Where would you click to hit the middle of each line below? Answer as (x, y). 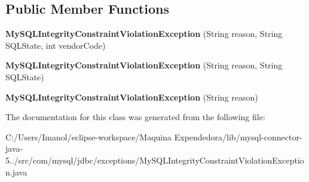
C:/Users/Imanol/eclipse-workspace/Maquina (89, 136)
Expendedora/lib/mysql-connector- (238, 136)
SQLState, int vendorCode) (56, 45)
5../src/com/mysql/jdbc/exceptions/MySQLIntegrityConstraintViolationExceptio (155, 160)
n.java (16, 172)
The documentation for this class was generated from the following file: (135, 117)
